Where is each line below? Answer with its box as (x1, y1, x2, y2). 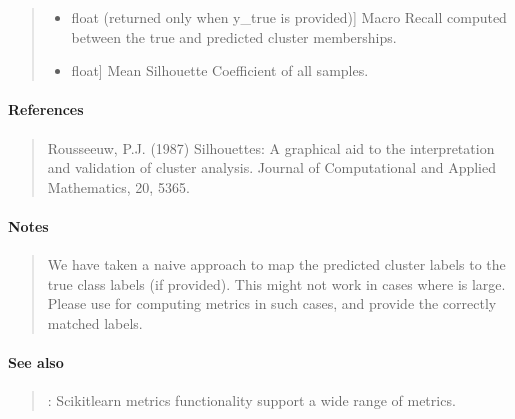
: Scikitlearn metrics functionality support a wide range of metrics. (47, 390, 456, 411)
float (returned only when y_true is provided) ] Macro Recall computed (71, 7, 507, 27)
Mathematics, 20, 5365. (47, 176, 190, 197)
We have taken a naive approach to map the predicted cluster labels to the (47, 254, 506, 275)
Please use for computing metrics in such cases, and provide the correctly (47, 293, 497, 314)
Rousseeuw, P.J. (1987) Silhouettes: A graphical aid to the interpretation (47, 137, 495, 158)
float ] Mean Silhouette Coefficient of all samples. (71, 60, 369, 81)
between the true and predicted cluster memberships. (71, 26, 397, 47)
